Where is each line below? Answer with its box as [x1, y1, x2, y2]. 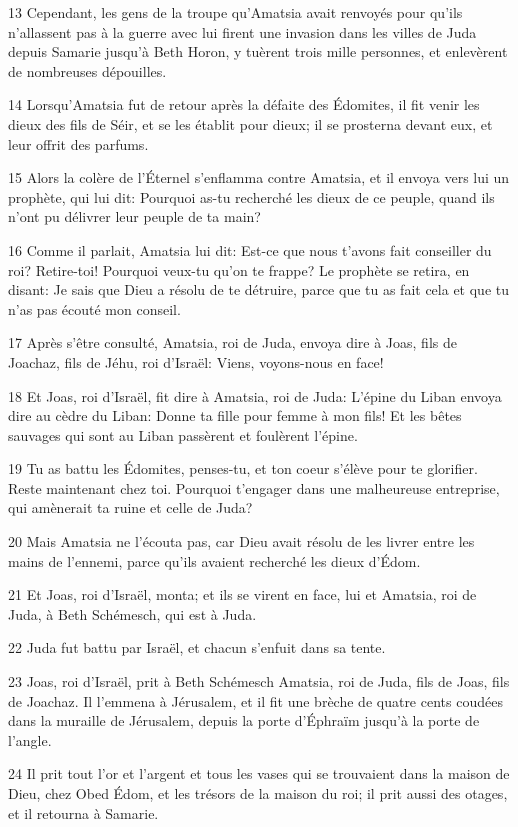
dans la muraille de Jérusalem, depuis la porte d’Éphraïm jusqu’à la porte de [8, 710, 480, 731]
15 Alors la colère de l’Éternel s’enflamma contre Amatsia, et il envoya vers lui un [8, 167, 510, 188]
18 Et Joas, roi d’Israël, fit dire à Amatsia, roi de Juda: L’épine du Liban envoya [8, 385, 502, 406]
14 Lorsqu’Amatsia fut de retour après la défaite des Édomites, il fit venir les [8, 94, 480, 115]
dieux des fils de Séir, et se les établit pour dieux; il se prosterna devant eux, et [8, 113, 493, 134]
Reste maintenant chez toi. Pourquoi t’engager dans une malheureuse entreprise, [8, 477, 500, 498]
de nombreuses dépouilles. [8, 60, 167, 81]
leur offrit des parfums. [8, 133, 149, 154]
